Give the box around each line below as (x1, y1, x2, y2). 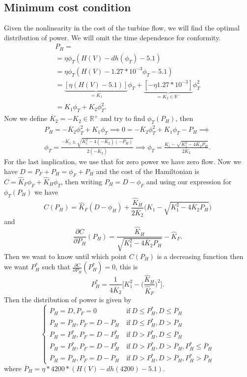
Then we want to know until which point (4, 251, 127, 261)
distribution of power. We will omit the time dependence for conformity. (4, 32, 221, 42)
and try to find (100, 113, 145, 123)
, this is (115, 261, 138, 272)
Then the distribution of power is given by (4, 294, 132, 304)
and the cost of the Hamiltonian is (96, 166, 199, 176)
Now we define (4, 113, 48, 123)
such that (42, 261, 70, 272)
